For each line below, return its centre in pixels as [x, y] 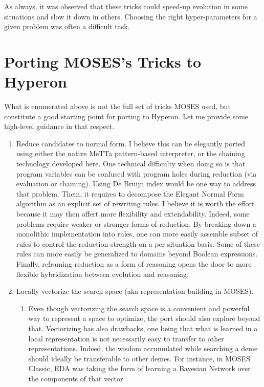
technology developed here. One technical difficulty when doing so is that [131, 164]
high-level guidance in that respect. [59, 126]
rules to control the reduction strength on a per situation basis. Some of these [138, 243]
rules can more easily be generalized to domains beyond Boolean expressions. [137, 254]
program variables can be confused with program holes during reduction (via [136, 173]
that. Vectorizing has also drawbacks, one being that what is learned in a [143, 328]
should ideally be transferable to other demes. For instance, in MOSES [139, 358]
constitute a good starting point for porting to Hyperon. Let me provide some [126, 116]
